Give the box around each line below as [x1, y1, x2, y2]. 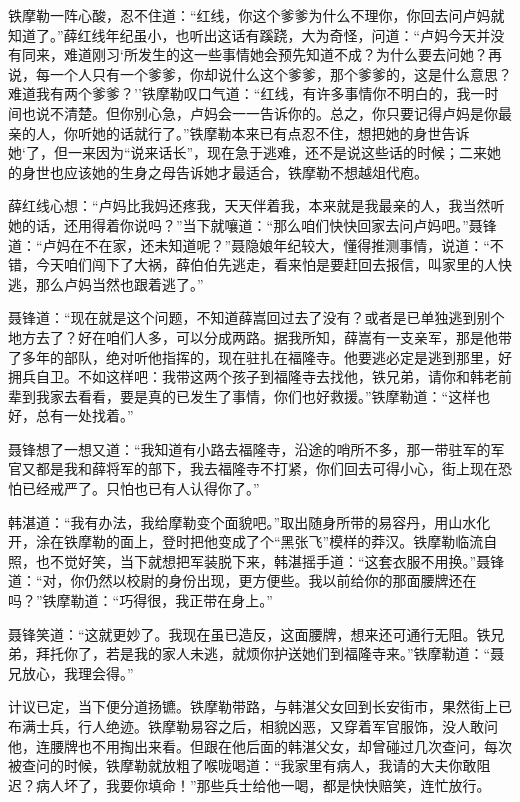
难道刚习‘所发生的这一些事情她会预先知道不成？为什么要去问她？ [63, 44, 488, 65]
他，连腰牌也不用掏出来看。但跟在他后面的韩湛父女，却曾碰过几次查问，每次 [8, 735, 512, 756]
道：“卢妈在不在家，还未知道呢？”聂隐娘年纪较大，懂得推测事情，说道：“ [8, 234, 490, 255]
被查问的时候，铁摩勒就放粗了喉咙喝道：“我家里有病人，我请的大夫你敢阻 [8, 755, 491, 776]
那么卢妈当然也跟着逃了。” [35, 273, 204, 294]
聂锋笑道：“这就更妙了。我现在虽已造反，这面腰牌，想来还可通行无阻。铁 [8, 623, 491, 644]
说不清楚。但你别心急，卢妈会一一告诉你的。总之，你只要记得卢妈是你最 [35, 102, 512, 123]
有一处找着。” [49, 405, 134, 426]
